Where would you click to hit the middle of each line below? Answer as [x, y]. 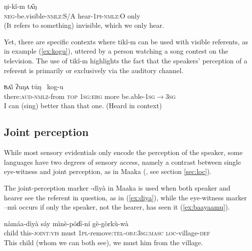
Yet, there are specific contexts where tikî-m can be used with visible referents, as [126, 41]
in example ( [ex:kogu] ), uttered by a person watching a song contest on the [116, 51]
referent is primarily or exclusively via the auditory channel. [94, 70]
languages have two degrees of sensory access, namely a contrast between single [123, 162]
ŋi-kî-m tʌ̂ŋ [21, 6]
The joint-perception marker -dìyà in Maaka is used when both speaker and [117, 187]
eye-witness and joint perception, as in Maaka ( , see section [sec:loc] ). [108, 171]
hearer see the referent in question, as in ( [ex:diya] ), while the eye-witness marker [126, 197]
